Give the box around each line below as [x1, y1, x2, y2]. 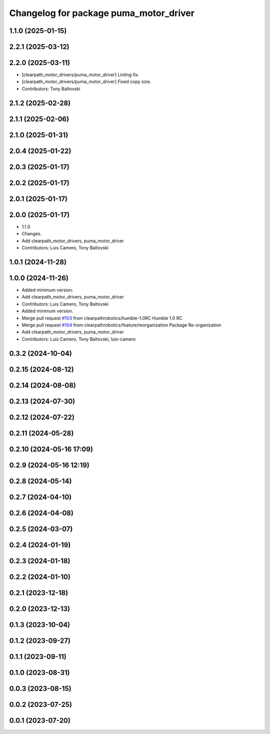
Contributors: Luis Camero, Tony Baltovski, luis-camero [21, 336, 136, 342]
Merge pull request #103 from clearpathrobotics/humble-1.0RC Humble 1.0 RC [21, 315, 182, 321]
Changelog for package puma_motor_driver [9, 8, 195, 19]
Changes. [21, 231, 42, 237]
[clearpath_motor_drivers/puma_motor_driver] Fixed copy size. [21, 79, 151, 85]
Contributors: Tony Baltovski [21, 86, 80, 92]
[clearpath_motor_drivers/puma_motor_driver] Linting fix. [21, 72, 139, 78]
